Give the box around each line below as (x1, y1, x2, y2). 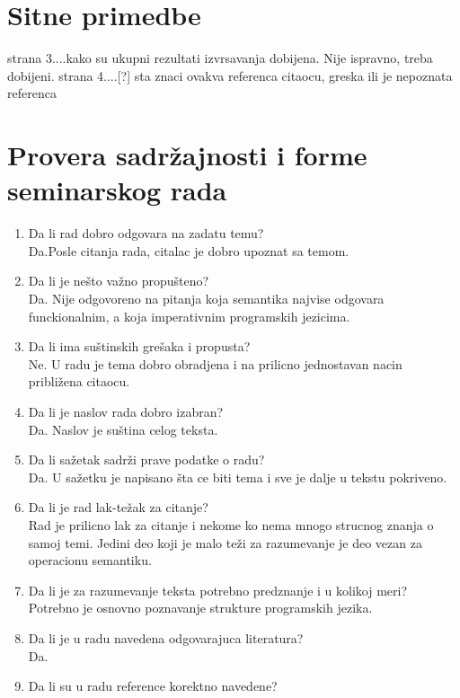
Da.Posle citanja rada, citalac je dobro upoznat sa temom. (28, 241, 349, 260)
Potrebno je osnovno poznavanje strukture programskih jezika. (28, 598, 373, 617)
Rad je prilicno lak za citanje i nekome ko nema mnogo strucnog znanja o (28, 515, 434, 534)
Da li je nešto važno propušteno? (28, 271, 209, 290)
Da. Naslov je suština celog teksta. (28, 420, 218, 438)
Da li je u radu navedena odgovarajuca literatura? (28, 628, 304, 647)
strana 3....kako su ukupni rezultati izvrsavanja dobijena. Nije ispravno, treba (7, 49, 433, 67)
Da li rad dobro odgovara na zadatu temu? (28, 224, 264, 243)
